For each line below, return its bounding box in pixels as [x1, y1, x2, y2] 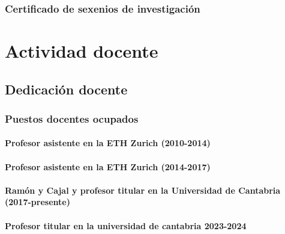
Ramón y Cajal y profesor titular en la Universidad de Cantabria [5, 183, 281, 196]
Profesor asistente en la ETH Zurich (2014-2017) [5, 160, 211, 173]
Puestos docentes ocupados [5, 111, 139, 126]
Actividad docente [5, 38, 158, 63]
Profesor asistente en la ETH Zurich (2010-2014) [5, 137, 211, 149]
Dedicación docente [5, 79, 128, 98]
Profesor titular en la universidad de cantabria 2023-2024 [5, 219, 247, 232]
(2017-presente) [5, 196, 70, 208]
